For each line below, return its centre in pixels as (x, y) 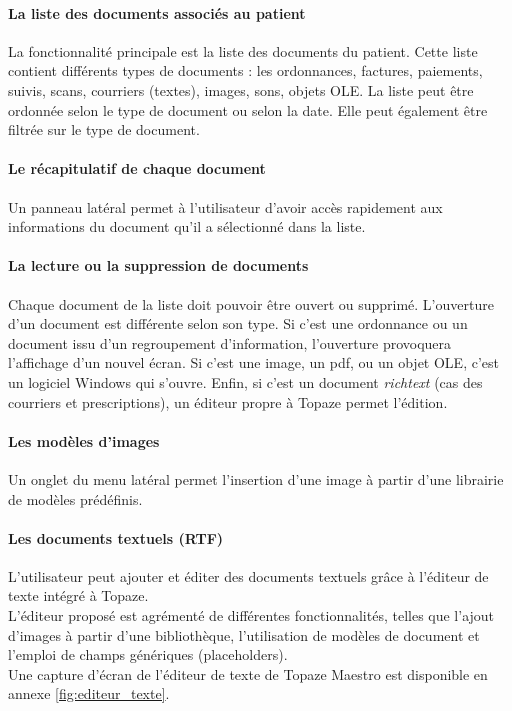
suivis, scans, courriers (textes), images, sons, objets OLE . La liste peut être (241, 89)
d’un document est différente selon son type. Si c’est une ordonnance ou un (238, 323)
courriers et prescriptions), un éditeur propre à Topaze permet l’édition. (228, 401)
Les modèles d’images (84, 440)
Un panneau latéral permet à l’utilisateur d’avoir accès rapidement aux (225, 206)
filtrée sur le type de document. (104, 129)
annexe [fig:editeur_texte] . (89, 693)
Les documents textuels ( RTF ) (116, 537)
